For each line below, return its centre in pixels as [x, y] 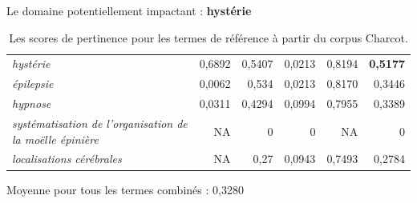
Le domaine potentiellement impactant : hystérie [129, 10]
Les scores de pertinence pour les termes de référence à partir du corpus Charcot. [208, 37]
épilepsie [33, 84]
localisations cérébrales [67, 159]
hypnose [32, 103]
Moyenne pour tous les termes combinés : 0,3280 [125, 189]
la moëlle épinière [55, 139]
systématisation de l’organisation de [100, 123]
